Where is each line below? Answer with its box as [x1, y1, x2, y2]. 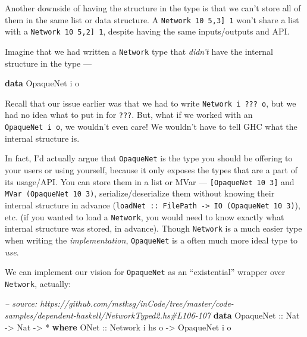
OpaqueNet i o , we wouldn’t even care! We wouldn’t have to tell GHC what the [5, 120, 297, 133]
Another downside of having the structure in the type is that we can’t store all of [5, 2, 301, 14]
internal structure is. [5, 132, 80, 144]
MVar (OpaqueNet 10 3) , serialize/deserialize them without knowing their [5, 187, 275, 199]
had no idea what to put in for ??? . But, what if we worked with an [5, 108, 253, 121]
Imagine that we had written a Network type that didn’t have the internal [5, 45, 273, 57]
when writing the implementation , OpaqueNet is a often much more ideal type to [5, 233, 297, 246]
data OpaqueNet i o [5, 77, 79, 89]
